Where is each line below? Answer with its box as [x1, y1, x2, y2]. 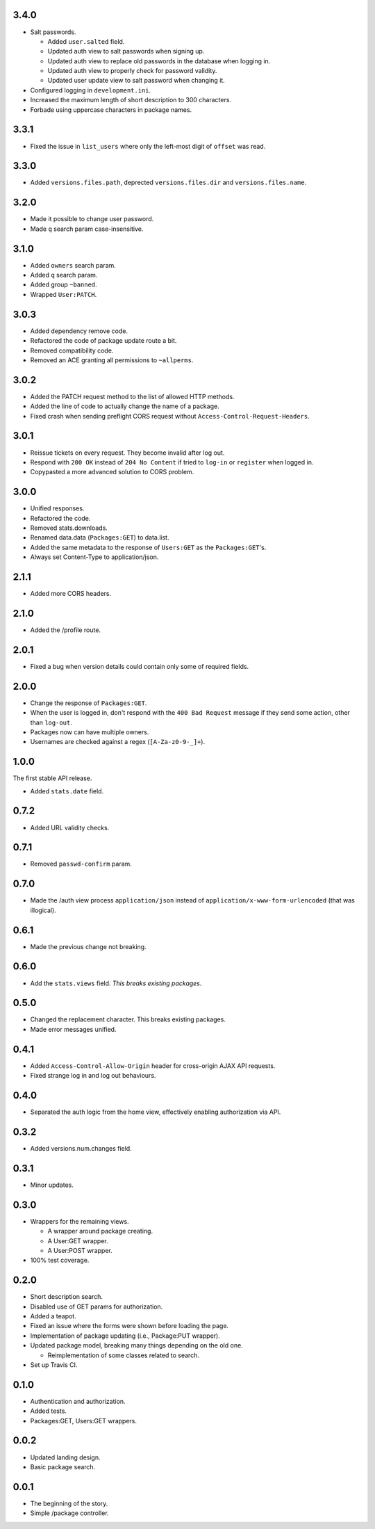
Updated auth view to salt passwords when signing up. [47, 47, 205, 56]
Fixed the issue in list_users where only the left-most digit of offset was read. [30, 142, 266, 150]
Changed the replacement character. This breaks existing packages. [30, 1015, 226, 1024]
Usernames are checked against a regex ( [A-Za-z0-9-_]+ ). [30, 738, 205, 746]
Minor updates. [30, 1181, 74, 1189]
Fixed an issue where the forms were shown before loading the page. [30, 1322, 229, 1330]
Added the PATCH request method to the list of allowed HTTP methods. [30, 392, 235, 401]
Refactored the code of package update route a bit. [30, 337, 177, 345]
